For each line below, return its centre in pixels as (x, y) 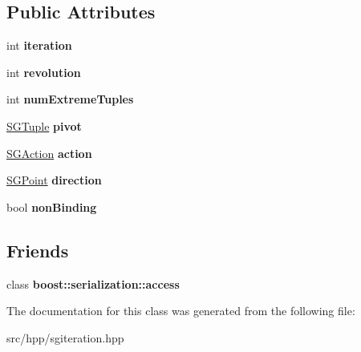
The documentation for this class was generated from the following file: (181, 311)
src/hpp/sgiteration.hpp (65, 337)
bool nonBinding (52, 206)
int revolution (44, 72)
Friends (38, 250)
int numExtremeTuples (70, 99)
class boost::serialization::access (93, 283)
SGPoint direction (54, 180)
